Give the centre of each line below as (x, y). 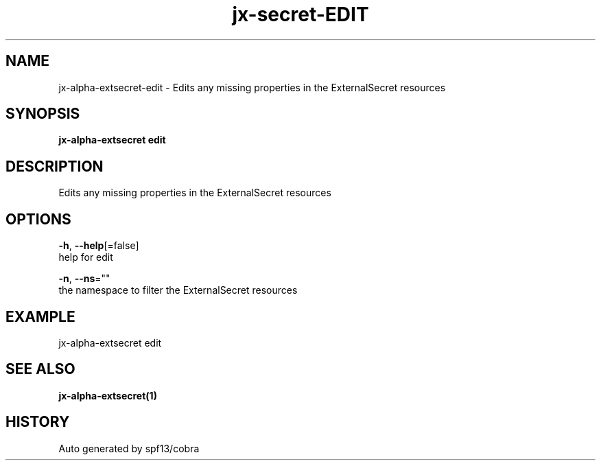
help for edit (86, 257)
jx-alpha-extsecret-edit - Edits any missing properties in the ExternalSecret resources (252, 87)
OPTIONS (38, 219)
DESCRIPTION (55, 166)
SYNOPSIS (43, 114)
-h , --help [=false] (99, 246)
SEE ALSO (40, 369)
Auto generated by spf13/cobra (129, 448)
